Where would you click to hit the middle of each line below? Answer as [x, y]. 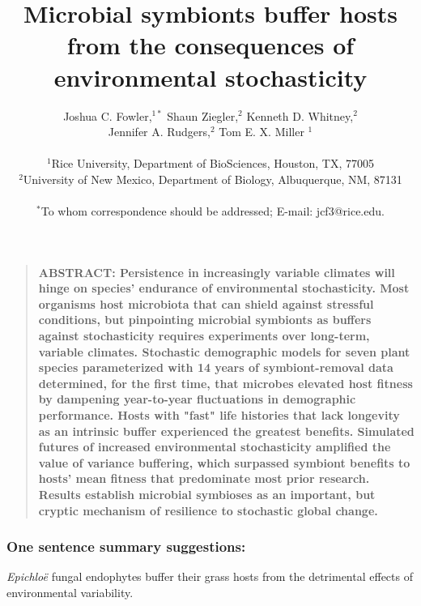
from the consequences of [210, 45]
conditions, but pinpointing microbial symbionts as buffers [205, 320]
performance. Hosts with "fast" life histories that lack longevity [219, 415]
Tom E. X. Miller [262, 132]
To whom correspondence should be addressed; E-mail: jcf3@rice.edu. [213, 211]
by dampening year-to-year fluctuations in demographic [197, 399]
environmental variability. [70, 592]
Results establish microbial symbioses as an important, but [207, 494]
